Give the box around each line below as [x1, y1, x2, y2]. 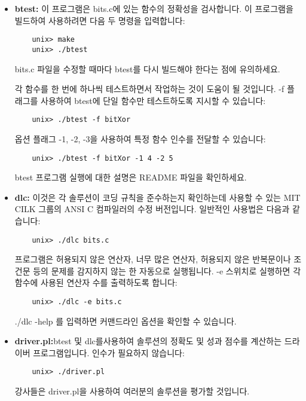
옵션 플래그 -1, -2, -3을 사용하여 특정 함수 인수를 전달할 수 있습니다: [14, 132, 266, 145]
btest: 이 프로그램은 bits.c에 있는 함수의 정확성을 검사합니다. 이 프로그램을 [14, 2, 293, 14]
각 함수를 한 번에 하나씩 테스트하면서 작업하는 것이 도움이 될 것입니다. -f [14, 82, 284, 95]
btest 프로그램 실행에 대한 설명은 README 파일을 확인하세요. [14, 171, 247, 183]
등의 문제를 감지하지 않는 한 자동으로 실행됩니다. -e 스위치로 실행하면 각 [33, 264, 301, 277]
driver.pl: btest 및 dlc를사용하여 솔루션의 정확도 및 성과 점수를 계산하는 [14, 335, 282, 347]
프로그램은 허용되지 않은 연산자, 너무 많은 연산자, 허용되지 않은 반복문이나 [14, 253, 291, 265]
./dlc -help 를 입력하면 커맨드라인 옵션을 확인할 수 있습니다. [14, 314, 237, 327]
